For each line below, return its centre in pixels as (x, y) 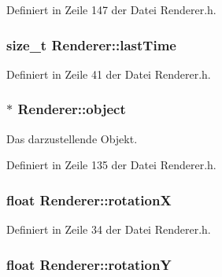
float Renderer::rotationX (89, 199)
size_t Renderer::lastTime (91, 44)
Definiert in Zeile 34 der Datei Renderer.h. (109, 229)
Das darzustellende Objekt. (72, 138)
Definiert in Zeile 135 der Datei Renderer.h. (111, 165)
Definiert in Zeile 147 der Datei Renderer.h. (111, 9)
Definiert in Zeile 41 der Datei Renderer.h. (109, 74)
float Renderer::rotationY (89, 264)
